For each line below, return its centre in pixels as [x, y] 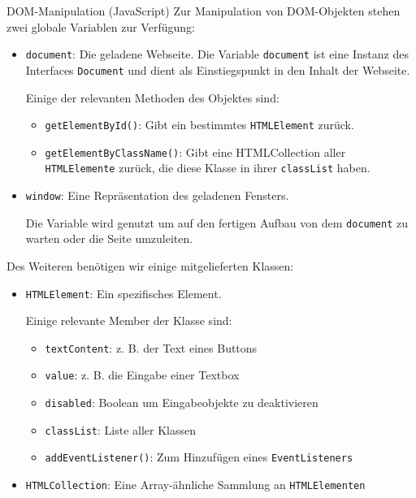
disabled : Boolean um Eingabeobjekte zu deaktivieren [182, 403]
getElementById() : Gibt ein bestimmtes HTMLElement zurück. [199, 125]
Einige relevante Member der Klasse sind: [129, 320]
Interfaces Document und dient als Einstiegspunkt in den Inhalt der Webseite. [218, 69]
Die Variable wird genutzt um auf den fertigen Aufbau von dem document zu [217, 222]
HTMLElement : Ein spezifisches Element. [123, 293]
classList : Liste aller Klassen [121, 429]
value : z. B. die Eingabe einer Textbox [142, 375]
